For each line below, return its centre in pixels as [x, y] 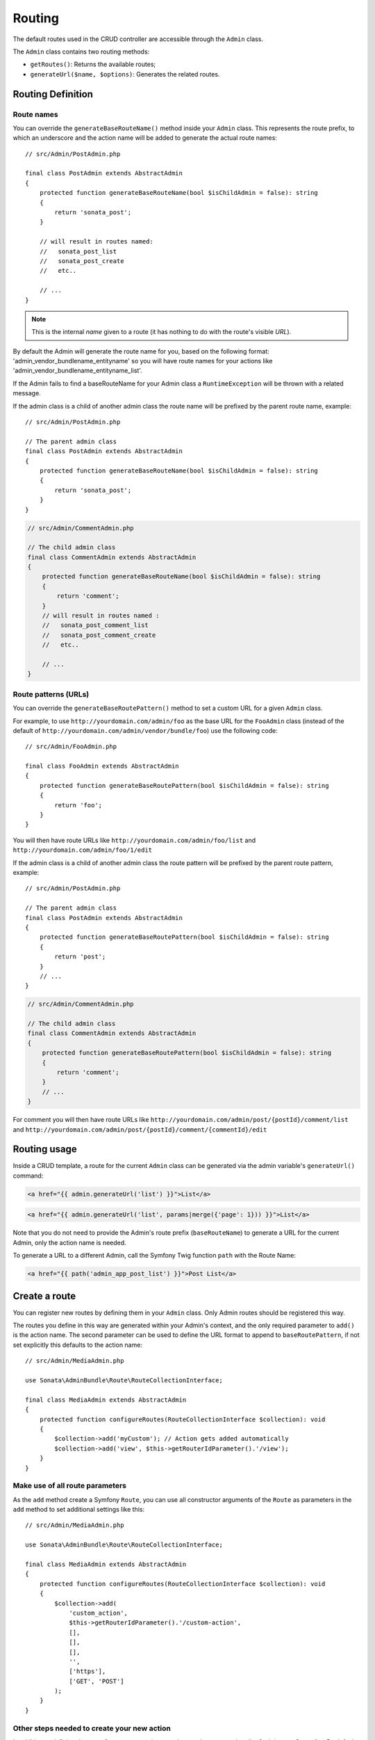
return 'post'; [80, 957]
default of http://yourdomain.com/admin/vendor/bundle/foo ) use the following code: [145, 730]
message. [27, 393]
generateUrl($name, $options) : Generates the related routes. [125, 74]
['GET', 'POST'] [97, 1681]
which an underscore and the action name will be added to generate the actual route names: [145, 138]
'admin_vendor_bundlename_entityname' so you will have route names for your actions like [143, 361]
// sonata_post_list [78, 251]
